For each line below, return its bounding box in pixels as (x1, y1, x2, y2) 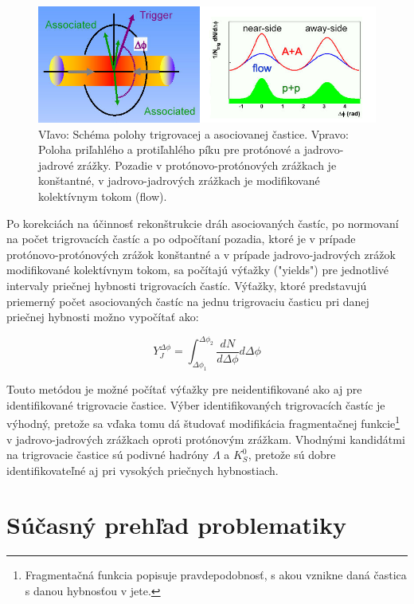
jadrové (38, 156, 74, 173)
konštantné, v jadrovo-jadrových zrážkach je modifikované (38, 172, 320, 189)
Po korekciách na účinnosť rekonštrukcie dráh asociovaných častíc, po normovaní (6, 214, 399, 231)
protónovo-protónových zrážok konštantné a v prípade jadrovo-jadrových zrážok (6, 245, 396, 262)
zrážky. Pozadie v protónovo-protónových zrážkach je (77, 156, 337, 173)
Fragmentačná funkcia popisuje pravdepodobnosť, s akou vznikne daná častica (25, 567, 407, 583)
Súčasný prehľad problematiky (6, 508, 346, 541)
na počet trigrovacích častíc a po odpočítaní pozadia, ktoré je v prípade (6, 230, 356, 247)
